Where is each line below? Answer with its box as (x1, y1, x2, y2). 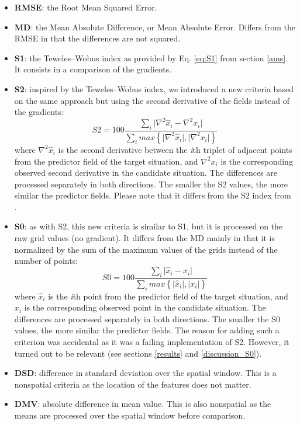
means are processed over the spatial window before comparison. (14, 409, 246, 421)
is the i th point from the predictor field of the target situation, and (48, 290, 288, 302)
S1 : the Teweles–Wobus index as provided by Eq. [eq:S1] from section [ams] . (14, 51, 288, 64)
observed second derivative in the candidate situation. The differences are (14, 166, 278, 179)
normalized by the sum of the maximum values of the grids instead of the (14, 243, 278, 255)
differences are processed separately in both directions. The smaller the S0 (14, 312, 280, 325)
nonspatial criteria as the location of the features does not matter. (14, 378, 251, 390)
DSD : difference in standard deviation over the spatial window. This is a (14, 367, 277, 379)
